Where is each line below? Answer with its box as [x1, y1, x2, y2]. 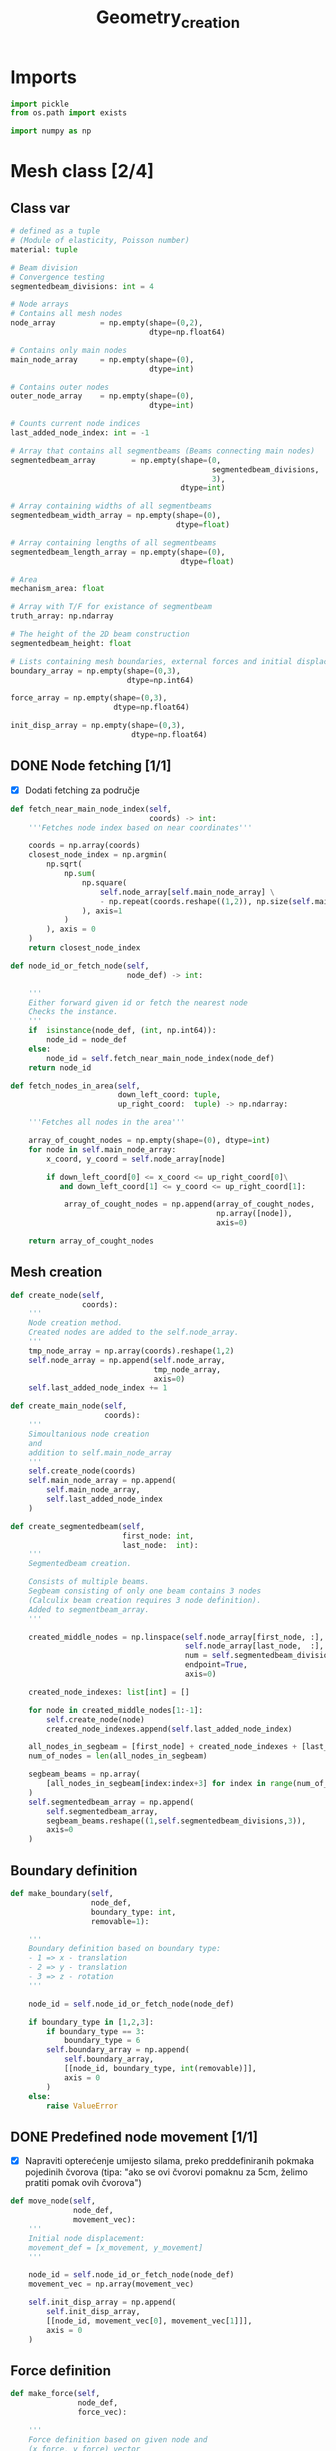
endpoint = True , [184, 1660, 248, 1670]
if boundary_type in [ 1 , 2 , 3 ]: [28, 2017, 155, 2027]
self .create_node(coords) [28, 1466, 137, 1476]
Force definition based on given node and [28, 2434, 208, 2445]
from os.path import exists [10, 108, 128, 118]
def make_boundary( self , [10, 1889, 114, 1899]
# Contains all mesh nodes [10, 309, 123, 319]
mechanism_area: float [10, 584, 105, 594]
